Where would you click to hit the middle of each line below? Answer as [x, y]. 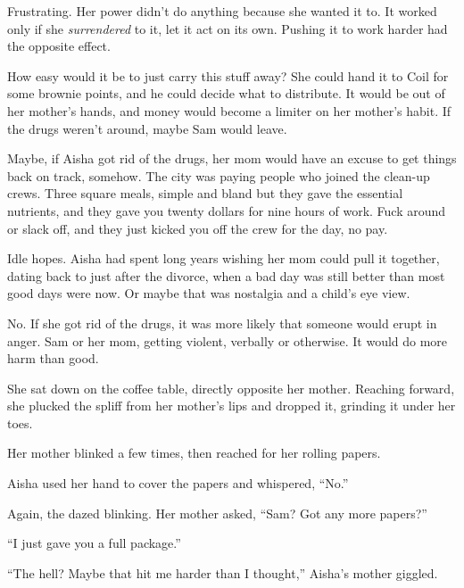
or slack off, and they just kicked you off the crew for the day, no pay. [198, 228]
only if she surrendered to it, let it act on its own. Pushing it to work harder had [228, 28]
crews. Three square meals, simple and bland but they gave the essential [205, 193]
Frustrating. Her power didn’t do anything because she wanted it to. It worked [222, 11]
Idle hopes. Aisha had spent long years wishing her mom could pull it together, [224, 258]
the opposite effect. [59, 46]
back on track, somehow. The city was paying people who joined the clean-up [219, 175]
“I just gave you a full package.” [94, 543]
